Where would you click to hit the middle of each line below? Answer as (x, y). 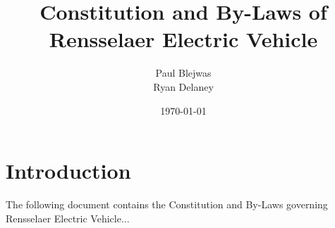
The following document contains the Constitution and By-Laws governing (167, 204)
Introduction (68, 171)
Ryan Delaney (183, 86)
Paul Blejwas (183, 73)
